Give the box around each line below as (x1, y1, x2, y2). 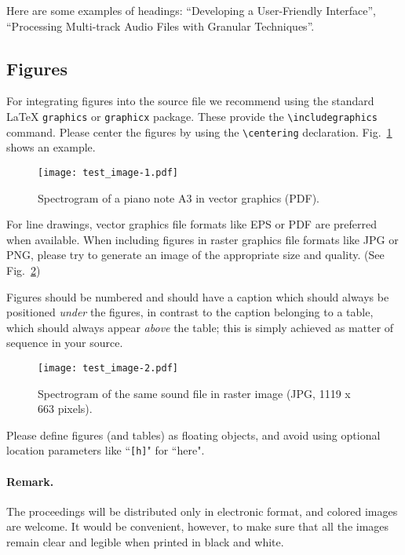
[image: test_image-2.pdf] (38, 362, 178, 374)
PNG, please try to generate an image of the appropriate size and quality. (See (6, 246, 385, 263)
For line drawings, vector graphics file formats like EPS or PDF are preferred (6, 216, 377, 232)
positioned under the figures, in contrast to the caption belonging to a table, (6, 304, 374, 320)
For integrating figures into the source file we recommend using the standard (6, 93, 374, 109)
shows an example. (6, 139, 96, 155)
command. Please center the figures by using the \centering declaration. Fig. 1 (6, 123, 392, 140)
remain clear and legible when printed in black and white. (6, 533, 284, 550)
